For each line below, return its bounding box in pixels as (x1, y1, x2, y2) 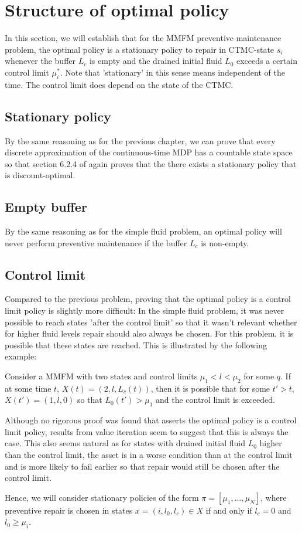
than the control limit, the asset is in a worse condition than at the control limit (5, 449, 293, 460)
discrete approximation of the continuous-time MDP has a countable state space (5, 146, 293, 158)
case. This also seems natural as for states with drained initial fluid (5, 437, 245, 449)
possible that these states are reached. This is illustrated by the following (5, 338, 267, 351)
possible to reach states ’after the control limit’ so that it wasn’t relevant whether (5, 315, 297, 328)
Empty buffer (5, 198, 87, 216)
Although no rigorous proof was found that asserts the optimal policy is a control (5, 414, 297, 426)
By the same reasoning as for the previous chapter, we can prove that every (5, 134, 276, 147)
